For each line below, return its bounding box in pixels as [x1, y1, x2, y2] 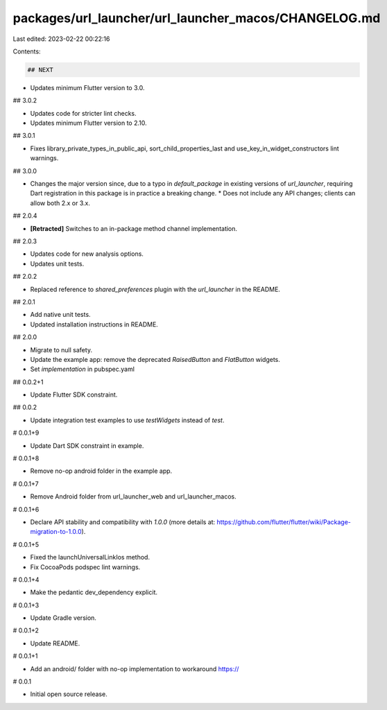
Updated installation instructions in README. [30, 320, 159, 329]
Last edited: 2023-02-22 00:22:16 [12, 35, 110, 43]
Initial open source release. [30, 690, 108, 698]
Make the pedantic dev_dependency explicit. [30, 588, 158, 596]
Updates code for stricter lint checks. [30, 109, 137, 117]
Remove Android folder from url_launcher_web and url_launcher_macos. [30, 492, 237, 501]
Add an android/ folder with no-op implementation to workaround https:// [30, 664, 239, 673]
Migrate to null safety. [30, 345, 93, 354]
